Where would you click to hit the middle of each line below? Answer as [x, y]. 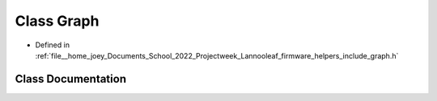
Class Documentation [71, 79]
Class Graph [57, 21]
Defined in [53, 45]
